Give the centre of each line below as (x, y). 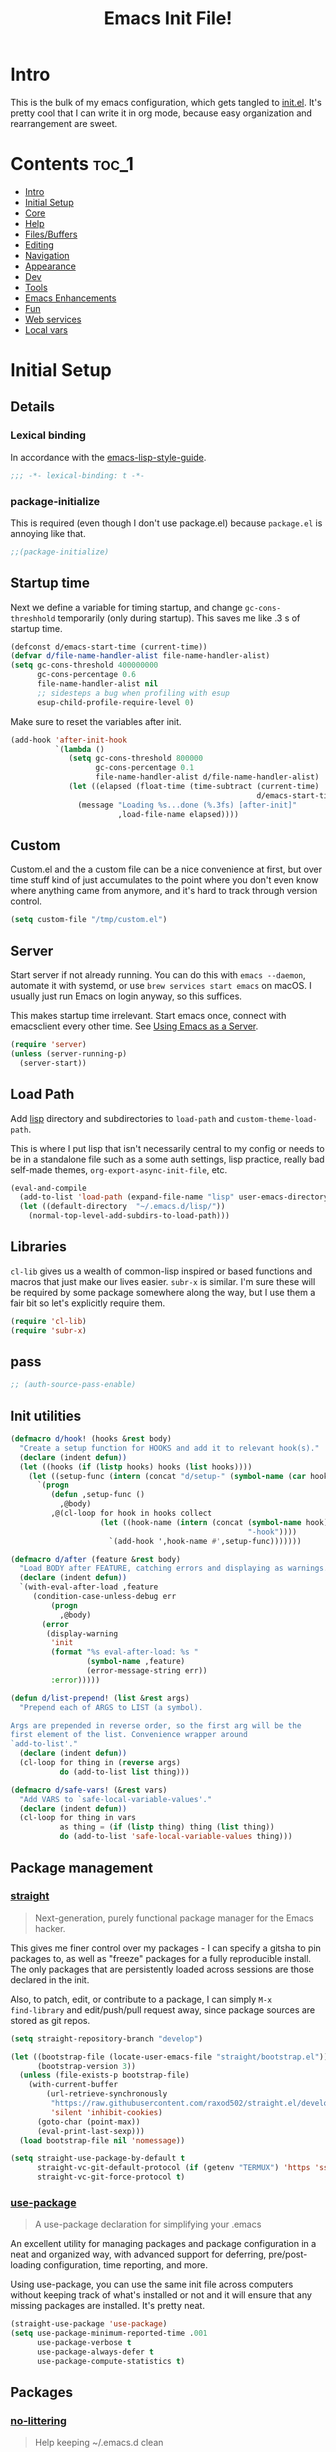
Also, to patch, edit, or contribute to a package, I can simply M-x (141, 1999)
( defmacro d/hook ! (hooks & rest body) (91, 1439)
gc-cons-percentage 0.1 (145, 768)
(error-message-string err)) (147, 1671)
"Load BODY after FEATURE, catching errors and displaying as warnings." (176, 1568)
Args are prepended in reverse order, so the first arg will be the (156, 1725)
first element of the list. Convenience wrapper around (129, 1735)
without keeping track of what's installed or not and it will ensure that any (161, 2295)
